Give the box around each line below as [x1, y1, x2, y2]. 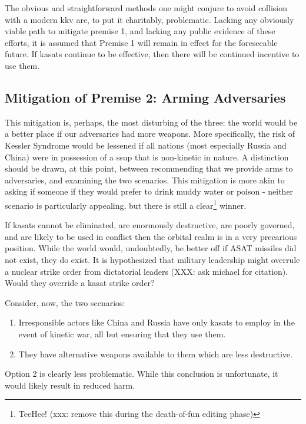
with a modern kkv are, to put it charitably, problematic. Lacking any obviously [5, 13, 294, 25]
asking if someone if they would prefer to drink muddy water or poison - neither [5, 185, 294, 198]
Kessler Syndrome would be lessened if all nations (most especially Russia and [5, 139, 287, 151]
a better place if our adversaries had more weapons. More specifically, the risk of [5, 127, 295, 140]
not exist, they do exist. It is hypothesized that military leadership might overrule [5, 253, 300, 265]
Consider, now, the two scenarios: [5, 296, 125, 308]
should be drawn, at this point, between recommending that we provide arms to [5, 162, 293, 175]
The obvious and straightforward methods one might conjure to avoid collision [5, 2, 287, 14]
